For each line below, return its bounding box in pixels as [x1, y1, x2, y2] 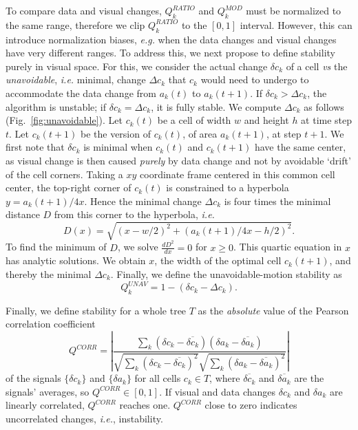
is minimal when [83, 140, 153, 154]
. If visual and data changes [159, 384, 276, 398]
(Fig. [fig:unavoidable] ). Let [6, 113, 123, 127]
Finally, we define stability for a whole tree [6, 303, 187, 317]
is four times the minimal [224, 193, 331, 208]
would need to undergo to [200, 72, 309, 87]
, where [209, 371, 240, 385]
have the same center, [254, 140, 346, 154]
